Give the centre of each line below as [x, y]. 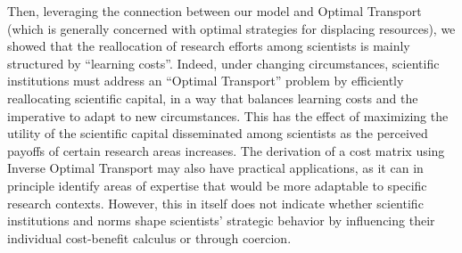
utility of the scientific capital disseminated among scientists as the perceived [218, 133]
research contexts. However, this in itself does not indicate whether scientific [215, 203]
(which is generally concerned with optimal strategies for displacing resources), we [231, 28]
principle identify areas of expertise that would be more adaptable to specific [217, 185]
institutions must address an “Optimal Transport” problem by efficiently [206, 81]
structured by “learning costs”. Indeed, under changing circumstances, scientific [223, 63]
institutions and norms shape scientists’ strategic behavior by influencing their [221, 220]
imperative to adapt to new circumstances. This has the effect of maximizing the [228, 115]
